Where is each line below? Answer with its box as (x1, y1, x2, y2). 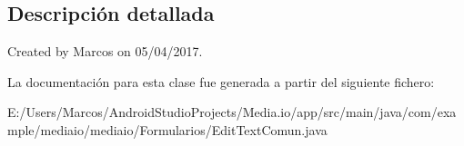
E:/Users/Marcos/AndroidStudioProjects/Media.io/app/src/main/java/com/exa (7, 102, 457, 122)
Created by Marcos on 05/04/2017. (7, 42, 203, 61)
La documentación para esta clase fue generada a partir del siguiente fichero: (7, 72, 435, 91)
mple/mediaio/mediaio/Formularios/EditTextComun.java (7, 120, 328, 139)
